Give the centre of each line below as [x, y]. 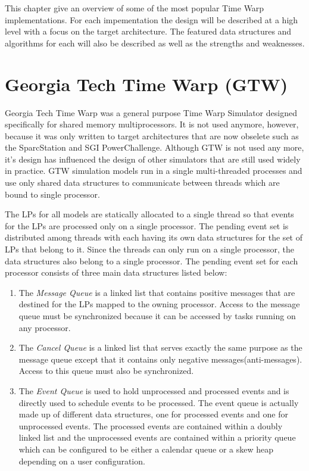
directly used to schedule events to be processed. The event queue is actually [159, 402]
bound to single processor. [52, 194]
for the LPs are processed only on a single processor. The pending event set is [147, 225]
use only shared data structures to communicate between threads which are [142, 183]
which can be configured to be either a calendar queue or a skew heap [146, 449]
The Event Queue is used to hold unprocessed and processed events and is [154, 390]
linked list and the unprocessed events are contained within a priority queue [157, 437]
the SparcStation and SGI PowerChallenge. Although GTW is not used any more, [154, 147]
